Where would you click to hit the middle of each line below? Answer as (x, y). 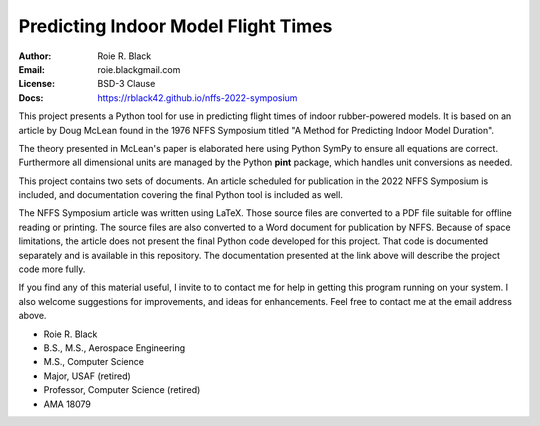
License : (36, 84)
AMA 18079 (67, 404)
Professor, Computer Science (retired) (122, 390)
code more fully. (52, 269)
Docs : (31, 97)
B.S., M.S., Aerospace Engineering (114, 347)
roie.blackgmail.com (139, 69)
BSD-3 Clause (126, 84)
